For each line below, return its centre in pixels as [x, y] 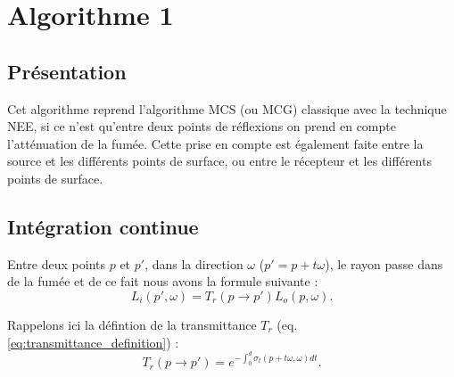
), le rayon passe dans [384, 263]
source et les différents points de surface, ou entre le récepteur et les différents [219, 161]
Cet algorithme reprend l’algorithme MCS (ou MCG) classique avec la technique [227, 108]
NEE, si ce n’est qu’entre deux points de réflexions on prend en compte [202, 126]
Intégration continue [103, 226]
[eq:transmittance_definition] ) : [93, 342]
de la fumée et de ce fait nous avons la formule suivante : [163, 281]
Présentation [67, 71]
